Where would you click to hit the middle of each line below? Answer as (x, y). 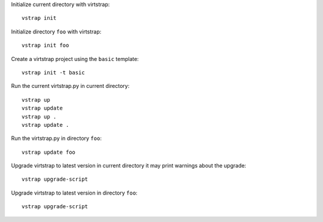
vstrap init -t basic (53, 72)
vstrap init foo (45, 45)
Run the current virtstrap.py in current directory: (70, 86)
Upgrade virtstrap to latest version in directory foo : (74, 193)
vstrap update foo (49, 152)
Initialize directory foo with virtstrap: (56, 31)
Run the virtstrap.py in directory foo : (56, 138)
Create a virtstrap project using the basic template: (75, 59)
